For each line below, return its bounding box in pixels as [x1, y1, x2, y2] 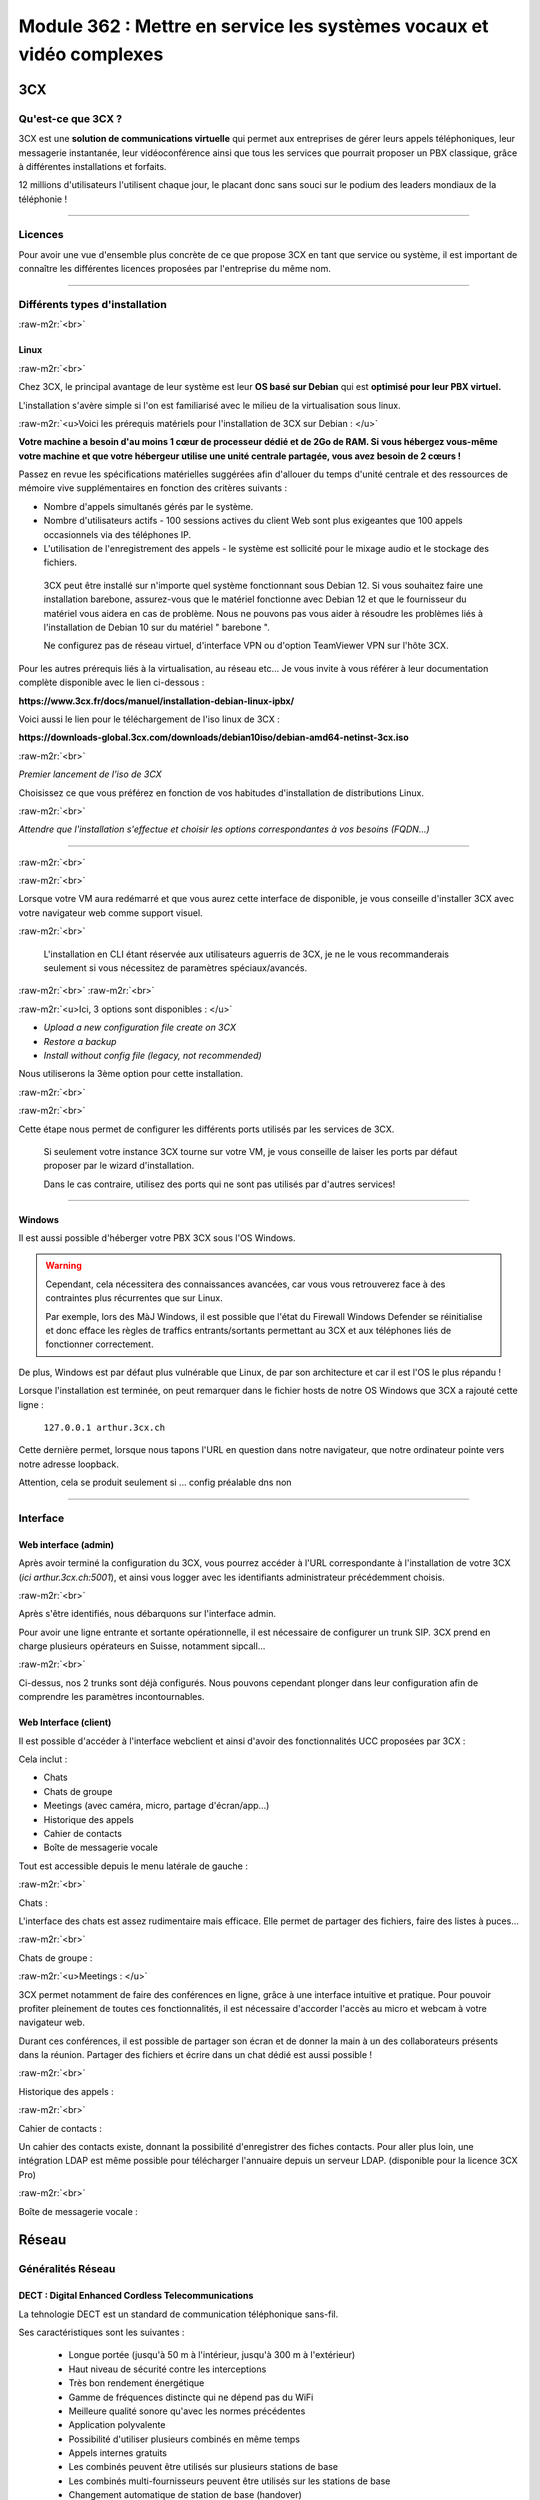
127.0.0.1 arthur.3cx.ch [43, 1422, 165, 1433]
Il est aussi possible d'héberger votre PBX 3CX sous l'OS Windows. [18, 1232, 296, 1244]
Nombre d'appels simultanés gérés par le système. [43, 500, 254, 512]
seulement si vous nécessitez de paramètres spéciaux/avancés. [43, 962, 308, 974]
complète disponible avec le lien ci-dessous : [18, 676, 205, 689]
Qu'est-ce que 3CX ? [18, 111, 123, 125]
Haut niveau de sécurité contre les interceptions [68, 2363, 267, 2375]
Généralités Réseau [18, 2262, 116, 2276]
